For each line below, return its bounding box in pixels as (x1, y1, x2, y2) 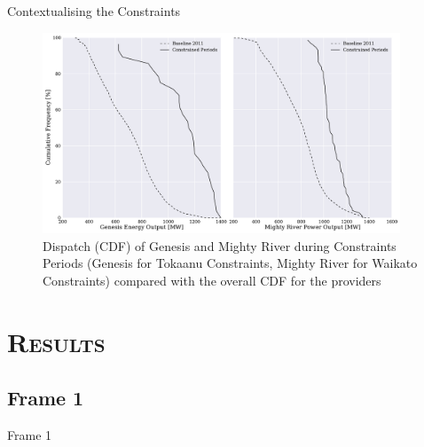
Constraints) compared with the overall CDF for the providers (43, 271, 381, 289)
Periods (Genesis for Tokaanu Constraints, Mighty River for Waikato (43, 254, 418, 272)
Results (7, 323, 106, 359)
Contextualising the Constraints (7, 2, 181, 20)
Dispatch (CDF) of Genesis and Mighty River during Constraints (43, 236, 397, 255)
